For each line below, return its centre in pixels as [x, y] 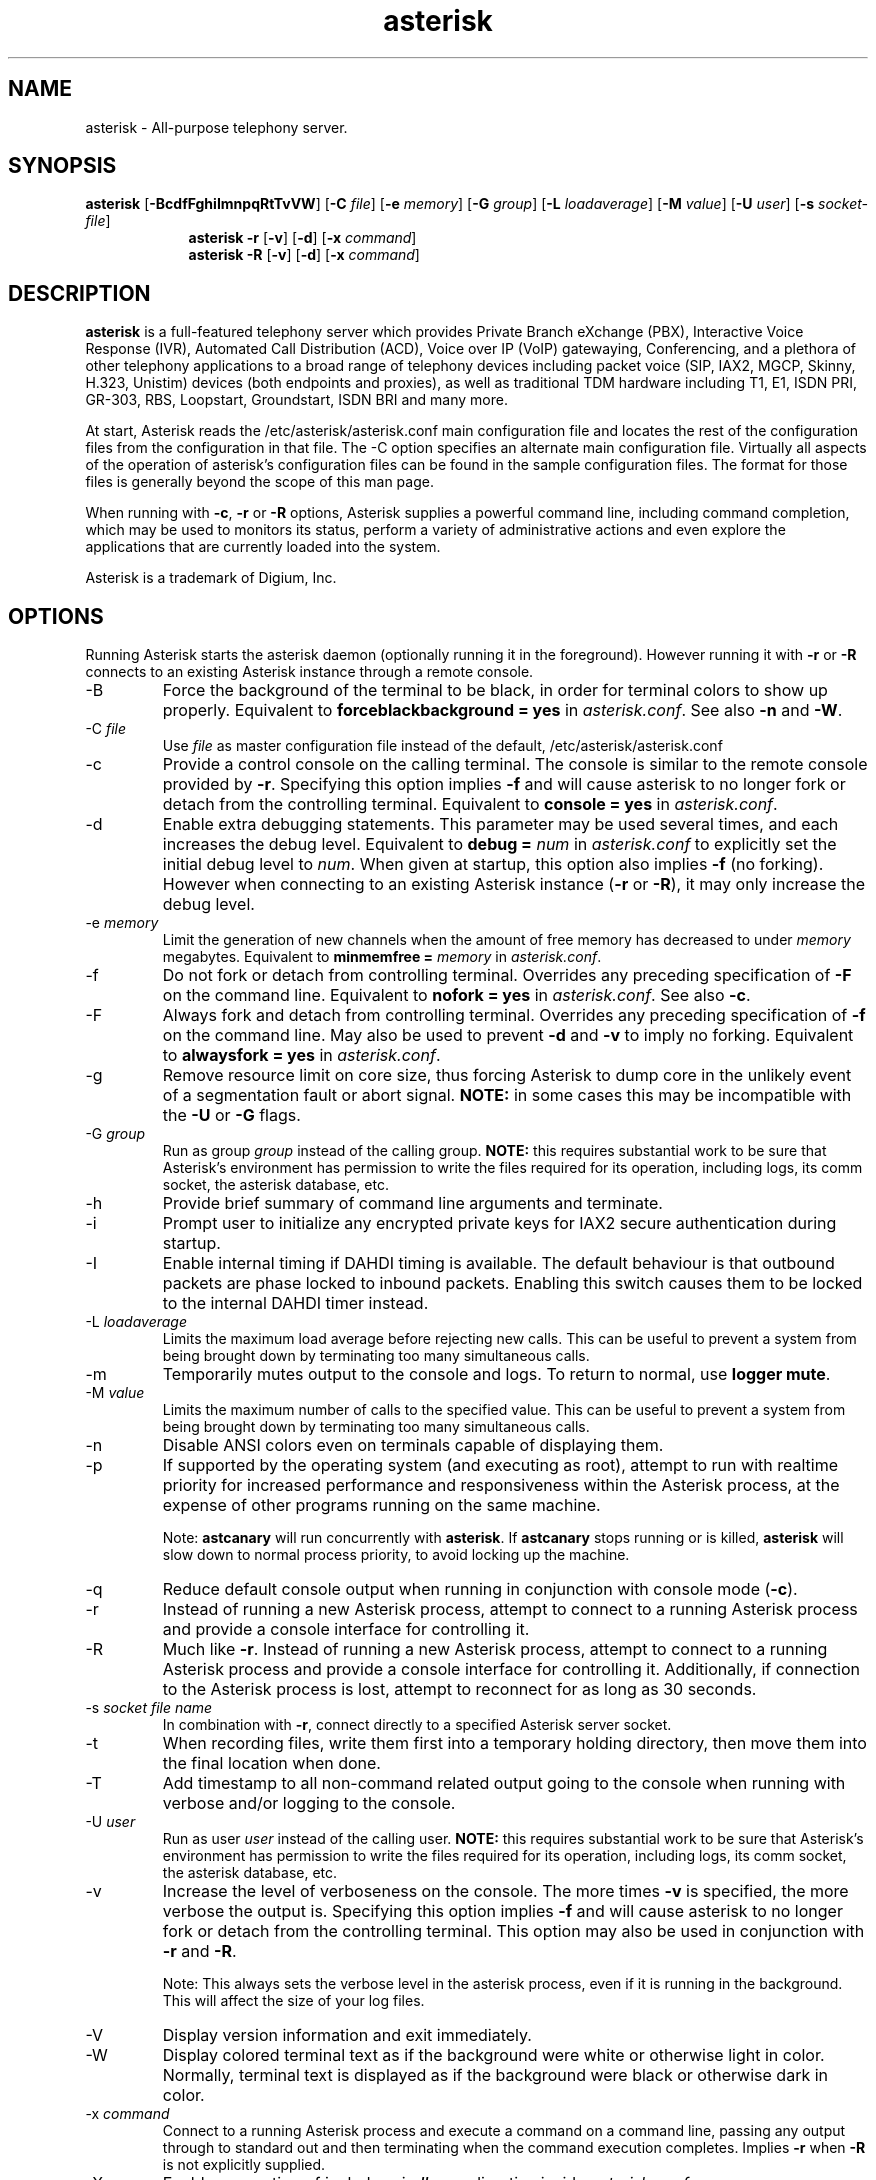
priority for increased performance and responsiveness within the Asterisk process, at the [501, 1485]
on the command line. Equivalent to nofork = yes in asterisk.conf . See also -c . [456, 995]
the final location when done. [271, 1763]
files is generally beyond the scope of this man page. [259, 482]
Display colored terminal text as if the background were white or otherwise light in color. [493, 2055]
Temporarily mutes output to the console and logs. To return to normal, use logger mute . [496, 1374]
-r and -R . [199, 1951]
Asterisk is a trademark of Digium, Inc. [211, 578]
